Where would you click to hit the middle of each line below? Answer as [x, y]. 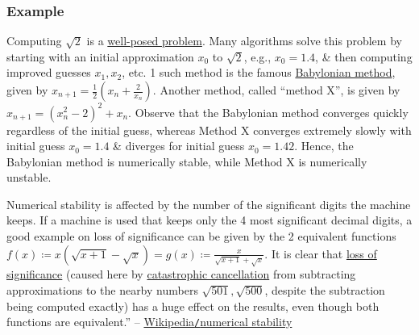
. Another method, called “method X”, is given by [276, 90]
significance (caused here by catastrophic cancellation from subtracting [181, 274]
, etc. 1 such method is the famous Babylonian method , [259, 72]
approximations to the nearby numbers [102, 289]
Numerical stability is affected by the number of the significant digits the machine [209, 204]
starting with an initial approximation [100, 56]
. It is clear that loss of [321, 253]
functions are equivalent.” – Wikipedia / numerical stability [149, 322]
